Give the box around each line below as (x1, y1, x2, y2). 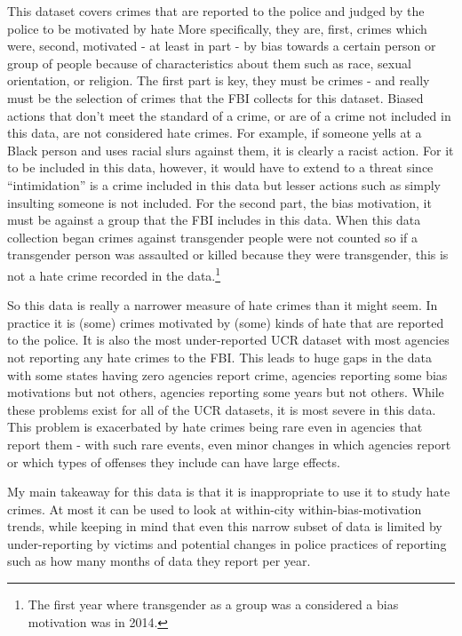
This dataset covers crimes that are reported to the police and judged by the (7, 2, 425, 20)
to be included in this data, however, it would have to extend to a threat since (7, 158, 434, 177)
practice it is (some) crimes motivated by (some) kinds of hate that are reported (7, 313, 444, 331)
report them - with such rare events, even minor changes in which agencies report (7, 434, 451, 453)
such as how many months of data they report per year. (7, 552, 311, 570)
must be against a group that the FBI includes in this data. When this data (7, 211, 421, 229)
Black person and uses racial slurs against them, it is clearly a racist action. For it (7, 140, 454, 159)
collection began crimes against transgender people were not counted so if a (7, 227, 418, 246)
